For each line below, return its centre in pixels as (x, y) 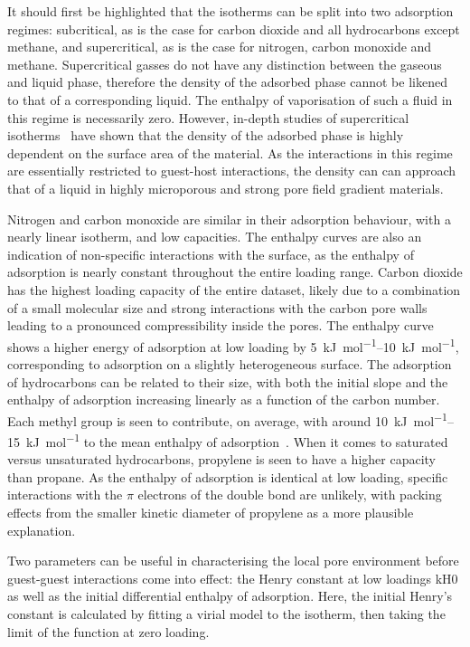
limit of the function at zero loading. (108, 631)
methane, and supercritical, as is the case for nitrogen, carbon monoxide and (220, 47)
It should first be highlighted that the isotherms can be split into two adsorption (230, 11)
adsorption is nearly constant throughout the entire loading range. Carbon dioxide (235, 272)
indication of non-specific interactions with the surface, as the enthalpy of (211, 254)
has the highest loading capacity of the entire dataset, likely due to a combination (234, 289)
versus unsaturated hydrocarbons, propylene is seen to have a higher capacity (221, 459)
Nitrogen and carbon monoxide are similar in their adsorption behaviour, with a (229, 219)
